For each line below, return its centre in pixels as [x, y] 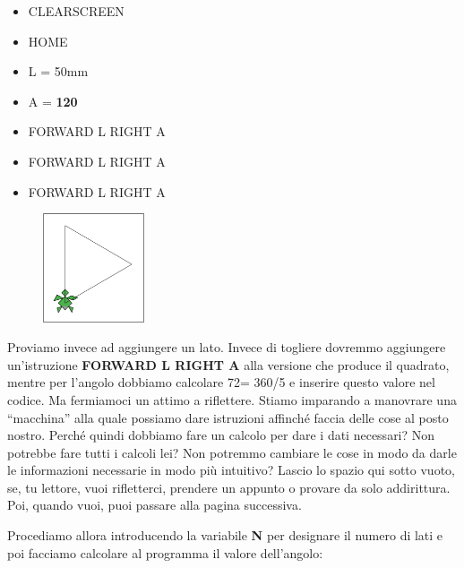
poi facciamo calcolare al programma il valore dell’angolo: [165, 552]
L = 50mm [58, 71]
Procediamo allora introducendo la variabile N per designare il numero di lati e [225, 535]
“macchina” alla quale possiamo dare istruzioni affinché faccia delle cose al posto [228, 417]
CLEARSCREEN [76, 11]
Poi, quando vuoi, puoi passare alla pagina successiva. [155, 505]
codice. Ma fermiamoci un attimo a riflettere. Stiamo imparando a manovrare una [232, 399]
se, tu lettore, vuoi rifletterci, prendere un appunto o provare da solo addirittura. [229, 487]
